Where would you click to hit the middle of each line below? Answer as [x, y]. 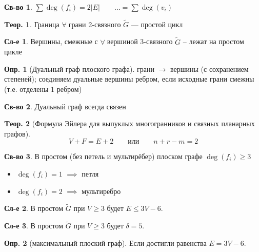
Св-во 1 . [18, 7]
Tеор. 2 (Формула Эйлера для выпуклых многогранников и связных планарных [129, 123]
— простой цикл [157, 24]
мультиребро [101, 191]
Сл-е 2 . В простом [34, 208]
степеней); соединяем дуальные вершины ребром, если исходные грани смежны [129, 79]
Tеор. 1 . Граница [32, 24]
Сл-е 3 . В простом [34, 226]
